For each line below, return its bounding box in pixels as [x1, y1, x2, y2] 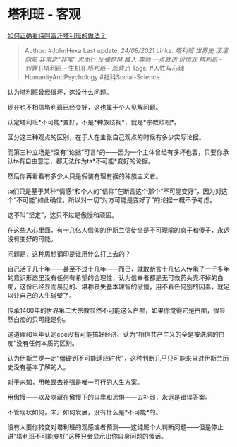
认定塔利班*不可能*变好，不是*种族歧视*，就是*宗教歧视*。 [7, 117, 181, 126]
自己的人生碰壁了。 [19, 291, 75, 299]
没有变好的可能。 [7, 234, 57, 243]
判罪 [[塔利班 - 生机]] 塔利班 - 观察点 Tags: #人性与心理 [24, 64, 185, 72]
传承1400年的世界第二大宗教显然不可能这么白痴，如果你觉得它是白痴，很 [7, 306, 220, 315]
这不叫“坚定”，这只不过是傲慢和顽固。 [7, 210, 119, 219]
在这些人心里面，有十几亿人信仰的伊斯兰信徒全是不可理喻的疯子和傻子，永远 [7, 226, 230, 234]
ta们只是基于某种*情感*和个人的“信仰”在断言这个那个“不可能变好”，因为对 [7, 187, 222, 195]
